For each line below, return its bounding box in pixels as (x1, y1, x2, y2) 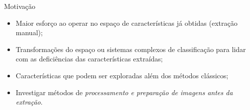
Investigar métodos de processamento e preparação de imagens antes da (15, 87, 233, 97)
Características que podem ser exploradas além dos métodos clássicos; (15, 70, 229, 80)
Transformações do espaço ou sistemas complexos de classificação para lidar (15, 44, 246, 54)
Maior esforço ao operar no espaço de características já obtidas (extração (15, 17, 238, 28)
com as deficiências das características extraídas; (15, 54, 163, 64)
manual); (15, 27, 43, 38)
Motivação (4, 1, 35, 11)
